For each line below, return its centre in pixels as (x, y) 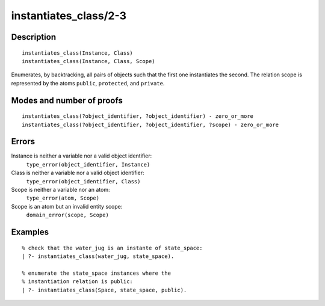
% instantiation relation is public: (78, 282)
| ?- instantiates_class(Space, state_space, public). (104, 290)
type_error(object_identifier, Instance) (88, 164)
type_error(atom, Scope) (63, 198)
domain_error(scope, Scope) (68, 215)
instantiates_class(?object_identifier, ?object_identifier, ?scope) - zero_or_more (150, 124)
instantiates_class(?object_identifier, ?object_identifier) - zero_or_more (138, 116)
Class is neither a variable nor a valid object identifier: (78, 173)
